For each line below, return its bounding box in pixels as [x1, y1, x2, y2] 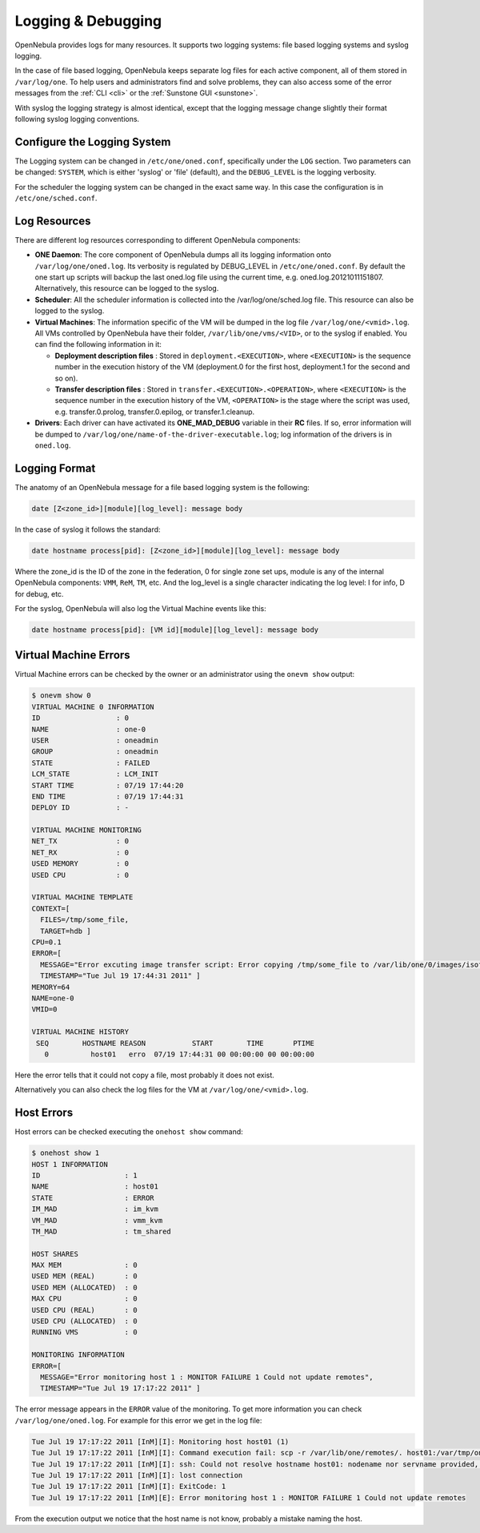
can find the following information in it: [34, 340, 162, 349]
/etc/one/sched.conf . [14, 193, 98, 203]
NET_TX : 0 [31, 837, 130, 846]
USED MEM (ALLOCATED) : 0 [31, 1282, 138, 1292]
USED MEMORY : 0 [31, 859, 130, 868]
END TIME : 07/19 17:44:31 [31, 791, 184, 801]
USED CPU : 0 [31, 870, 130, 879]
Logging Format [14, 461, 96, 475]
